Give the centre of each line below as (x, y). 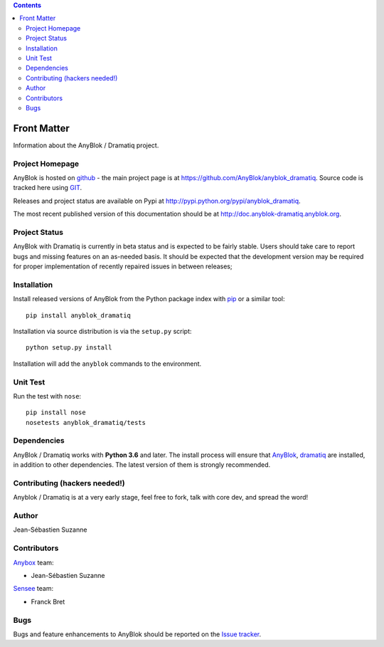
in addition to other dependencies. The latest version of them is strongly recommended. (142, 465)
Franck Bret (48, 601)
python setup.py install (69, 348)
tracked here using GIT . (48, 188)
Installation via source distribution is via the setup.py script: (102, 331)
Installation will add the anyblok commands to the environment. (107, 364)
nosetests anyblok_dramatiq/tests (86, 422)
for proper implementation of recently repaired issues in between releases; (123, 266)
